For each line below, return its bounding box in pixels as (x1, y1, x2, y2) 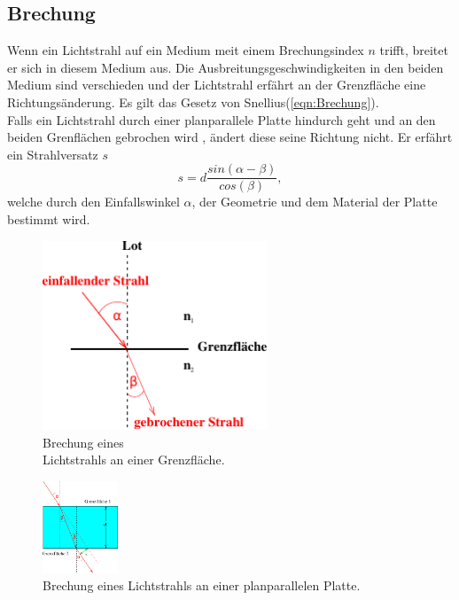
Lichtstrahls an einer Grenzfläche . (43, 450, 225, 469)
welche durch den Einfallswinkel (7, 192, 180, 211)
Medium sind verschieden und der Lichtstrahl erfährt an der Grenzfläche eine (7, 75, 426, 94)
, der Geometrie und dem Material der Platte (191, 192, 438, 211)
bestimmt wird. (7, 210, 90, 229)
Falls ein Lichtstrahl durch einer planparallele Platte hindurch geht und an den (7, 110, 436, 129)
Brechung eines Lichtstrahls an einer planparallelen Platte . (43, 576, 361, 595)
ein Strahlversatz (7, 144, 98, 163)
